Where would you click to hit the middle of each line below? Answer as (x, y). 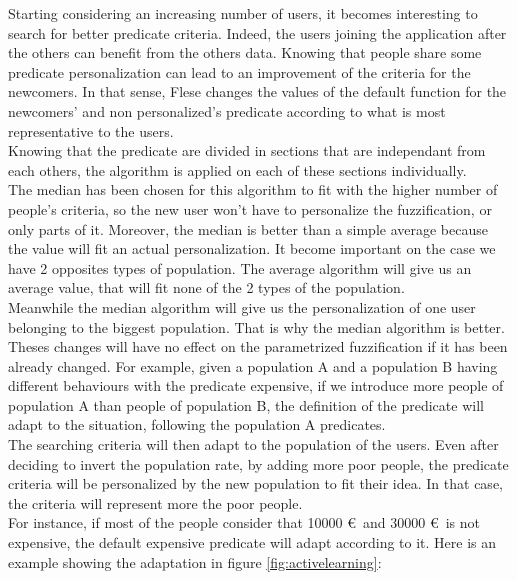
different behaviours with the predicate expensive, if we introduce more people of (256, 385)
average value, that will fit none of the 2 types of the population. (206, 287)
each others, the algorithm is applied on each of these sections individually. (237, 169)
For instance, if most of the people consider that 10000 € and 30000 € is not (244, 522)
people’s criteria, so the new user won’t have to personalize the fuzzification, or (250, 208)
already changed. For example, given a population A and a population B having (253, 365)
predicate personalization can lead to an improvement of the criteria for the (239, 71)
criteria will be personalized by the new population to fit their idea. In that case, (255, 483)
